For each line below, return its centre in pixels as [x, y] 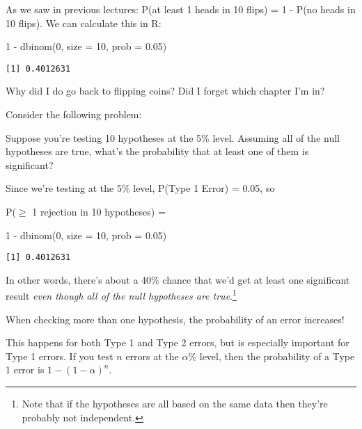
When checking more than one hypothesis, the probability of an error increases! [175, 319]
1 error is [25, 370]
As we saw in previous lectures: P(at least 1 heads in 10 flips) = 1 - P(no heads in [181, 9]
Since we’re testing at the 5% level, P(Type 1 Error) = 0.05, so [140, 188]
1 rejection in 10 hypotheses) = [99, 211]
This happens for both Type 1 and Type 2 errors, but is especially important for [178, 342]
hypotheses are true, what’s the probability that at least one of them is [157, 151]
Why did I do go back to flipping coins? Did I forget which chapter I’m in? [165, 91]
